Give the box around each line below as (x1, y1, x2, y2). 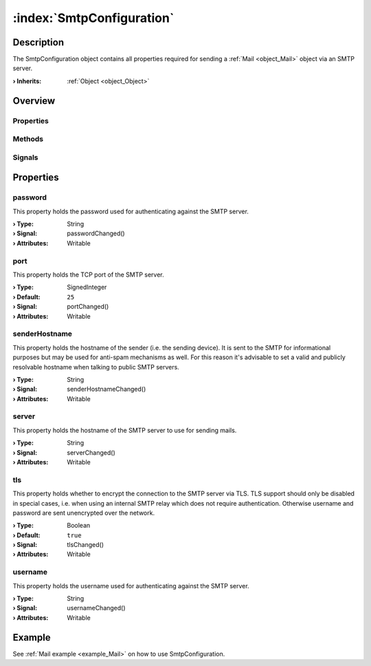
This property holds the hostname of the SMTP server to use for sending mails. (12, 426, 237, 434)
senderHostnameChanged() (67, 385, 146, 394)
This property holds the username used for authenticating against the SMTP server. (12, 581, 250, 590)
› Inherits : (12, 76, 42, 85)
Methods (12, 134, 44, 144)
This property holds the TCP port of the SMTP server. (12, 270, 164, 279)
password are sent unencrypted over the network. (12, 508, 155, 517)
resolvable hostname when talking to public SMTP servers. (12, 363, 180, 371)
